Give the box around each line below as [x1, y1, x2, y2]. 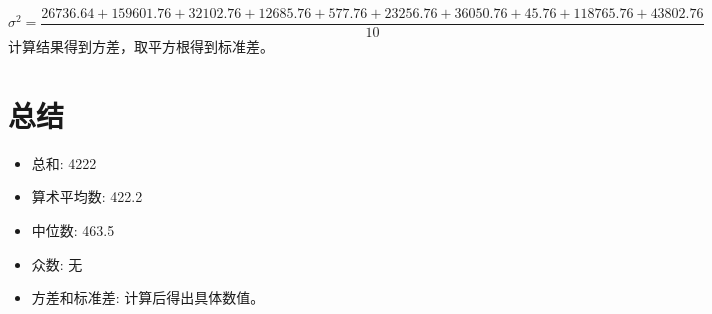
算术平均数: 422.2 [31, 186, 143, 207]
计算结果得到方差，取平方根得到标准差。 [8, 36, 274, 57]
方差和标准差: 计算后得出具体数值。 [31, 287, 265, 308]
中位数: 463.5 [31, 219, 115, 240]
